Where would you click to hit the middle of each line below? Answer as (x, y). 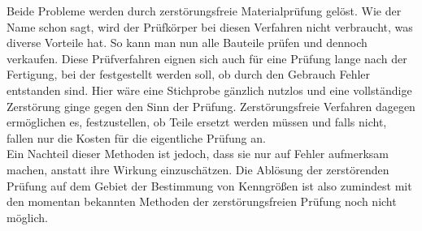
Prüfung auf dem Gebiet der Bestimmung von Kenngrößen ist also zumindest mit (209, 185)
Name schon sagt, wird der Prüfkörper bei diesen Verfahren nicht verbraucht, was (210, 26)
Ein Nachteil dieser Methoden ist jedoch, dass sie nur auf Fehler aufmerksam (198, 154)
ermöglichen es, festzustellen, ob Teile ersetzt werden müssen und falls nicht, (197, 122)
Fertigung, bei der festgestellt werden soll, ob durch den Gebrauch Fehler (189, 74)
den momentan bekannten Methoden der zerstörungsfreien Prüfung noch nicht (202, 201)
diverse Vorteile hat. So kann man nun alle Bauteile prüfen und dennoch (187, 43)
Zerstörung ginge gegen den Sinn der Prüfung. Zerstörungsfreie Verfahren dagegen (211, 106)
